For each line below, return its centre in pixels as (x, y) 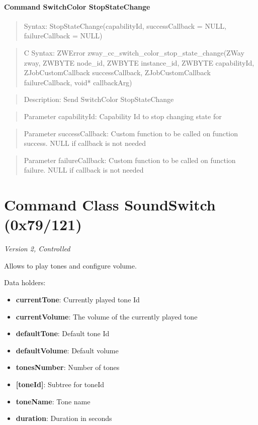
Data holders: (25, 282)
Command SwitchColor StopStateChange (77, 6)
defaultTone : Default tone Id (63, 333)
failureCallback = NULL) (63, 36)
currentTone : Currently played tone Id (78, 300)
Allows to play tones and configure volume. (70, 265)
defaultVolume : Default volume (67, 350)
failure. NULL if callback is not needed (84, 170)
